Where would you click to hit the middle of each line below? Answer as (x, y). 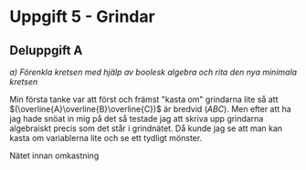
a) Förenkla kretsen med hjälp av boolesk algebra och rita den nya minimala (153, 72)
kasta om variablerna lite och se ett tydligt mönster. (106, 138)
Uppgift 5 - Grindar (82, 17)
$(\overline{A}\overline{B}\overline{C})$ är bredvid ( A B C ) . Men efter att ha (151, 109)
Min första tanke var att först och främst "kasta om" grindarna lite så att (144, 99)
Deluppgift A (46, 50)
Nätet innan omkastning (54, 155)
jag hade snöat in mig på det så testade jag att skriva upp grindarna (137, 119)
